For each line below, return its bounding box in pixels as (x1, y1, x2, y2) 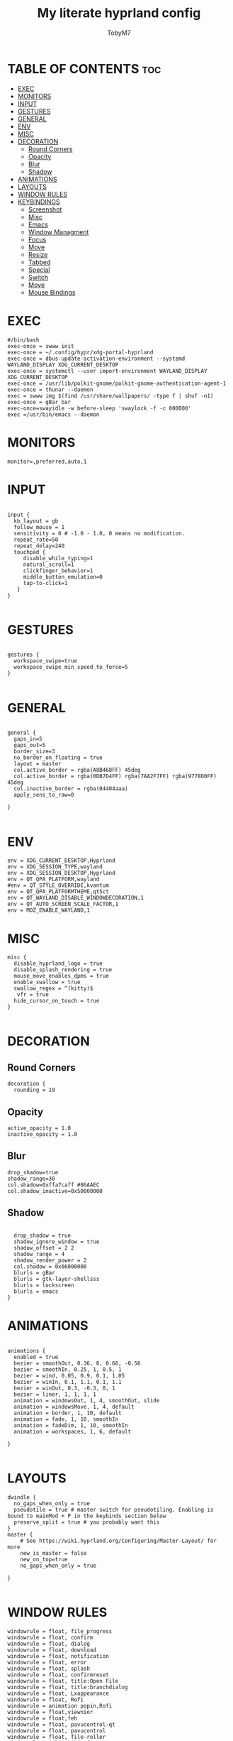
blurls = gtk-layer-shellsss (13, 1275, 100, 1282)
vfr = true (16, 991, 50, 998)
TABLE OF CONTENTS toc (7, 60, 161, 77)
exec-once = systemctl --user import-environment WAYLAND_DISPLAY (7, 367, 208, 374)
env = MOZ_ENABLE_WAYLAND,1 (7, 907, 91, 914)
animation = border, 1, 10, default (13, 1409, 122, 1417)
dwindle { (7, 1493, 37, 1501)
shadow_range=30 (7, 1175, 55, 1182)
